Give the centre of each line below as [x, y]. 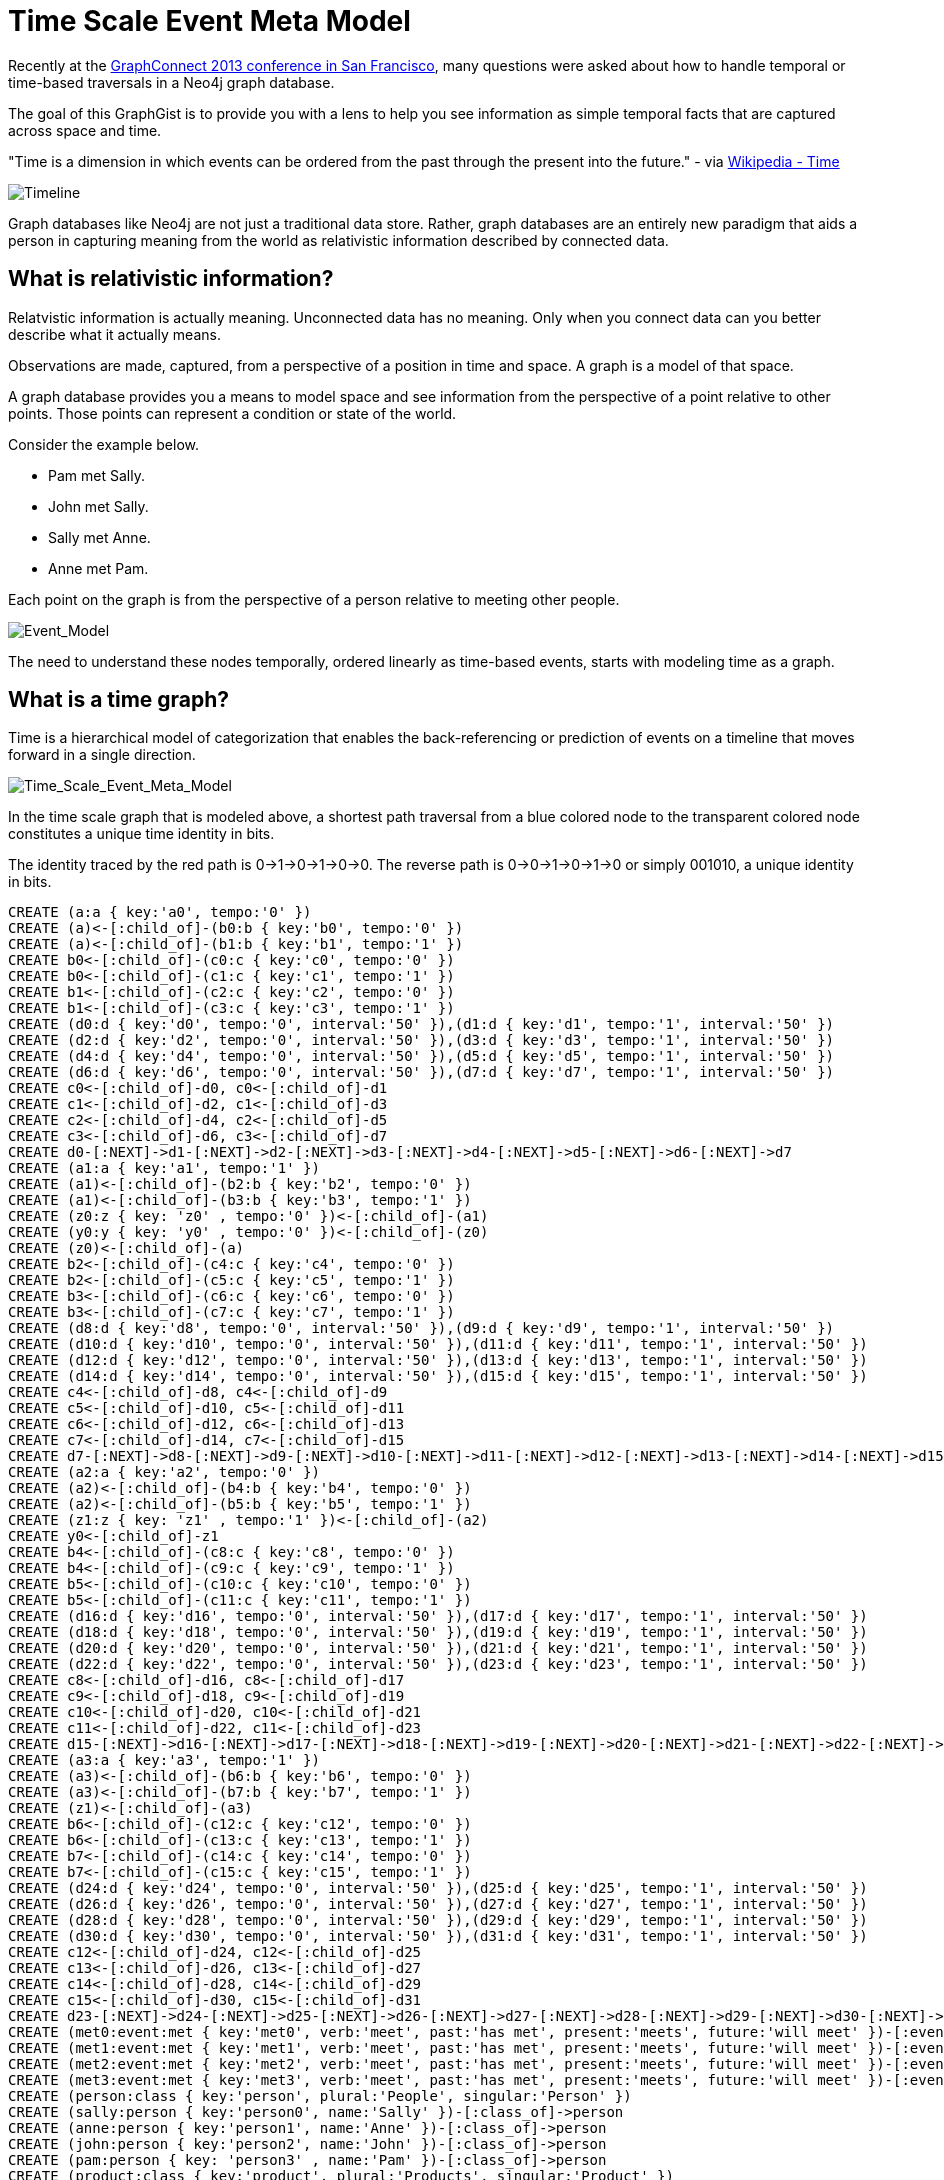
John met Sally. [98, 506]
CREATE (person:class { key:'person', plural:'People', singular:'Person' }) [320, 2096]
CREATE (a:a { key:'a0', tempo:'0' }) [160, 912]
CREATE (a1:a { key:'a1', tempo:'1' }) [164, 1168]
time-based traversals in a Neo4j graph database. [171, 82]
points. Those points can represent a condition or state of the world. [232, 413]
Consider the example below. [103, 444]
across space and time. [85, 130]
